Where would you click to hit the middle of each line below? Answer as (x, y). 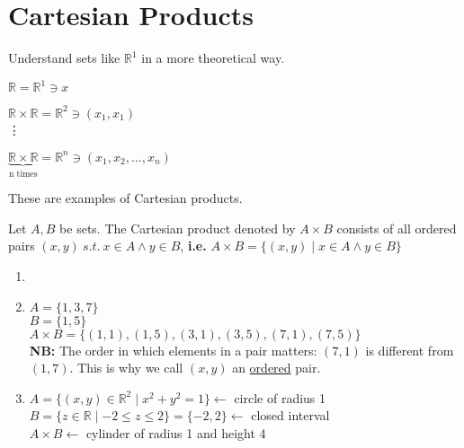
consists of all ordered (397, 228)
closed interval (290, 415)
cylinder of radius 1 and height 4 (176, 433)
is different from (410, 350)
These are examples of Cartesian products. (125, 198)
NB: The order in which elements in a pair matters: (173, 350)
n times (23, 174)
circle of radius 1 (280, 397)
